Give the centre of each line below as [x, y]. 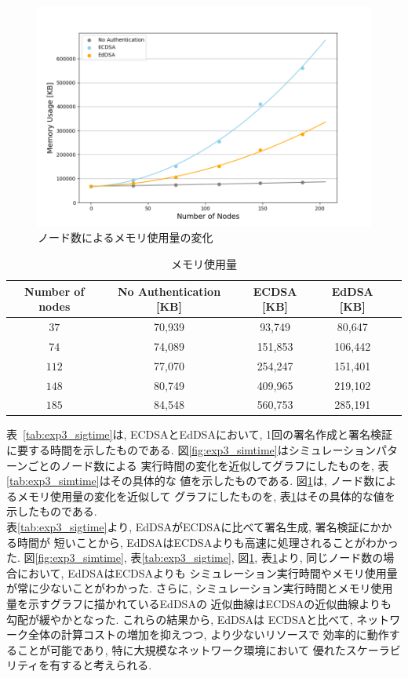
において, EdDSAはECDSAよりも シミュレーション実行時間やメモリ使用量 [207, 572]
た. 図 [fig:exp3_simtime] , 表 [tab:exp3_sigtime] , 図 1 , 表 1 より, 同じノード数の [195, 558]
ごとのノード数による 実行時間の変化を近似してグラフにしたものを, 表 [208, 465]
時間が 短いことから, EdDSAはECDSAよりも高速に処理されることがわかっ [208, 542]
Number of [55, 291]
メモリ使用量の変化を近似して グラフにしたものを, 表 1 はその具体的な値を [206, 496]
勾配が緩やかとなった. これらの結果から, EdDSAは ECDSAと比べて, [180, 619]
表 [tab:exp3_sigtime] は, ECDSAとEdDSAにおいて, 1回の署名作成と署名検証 [200, 434]
